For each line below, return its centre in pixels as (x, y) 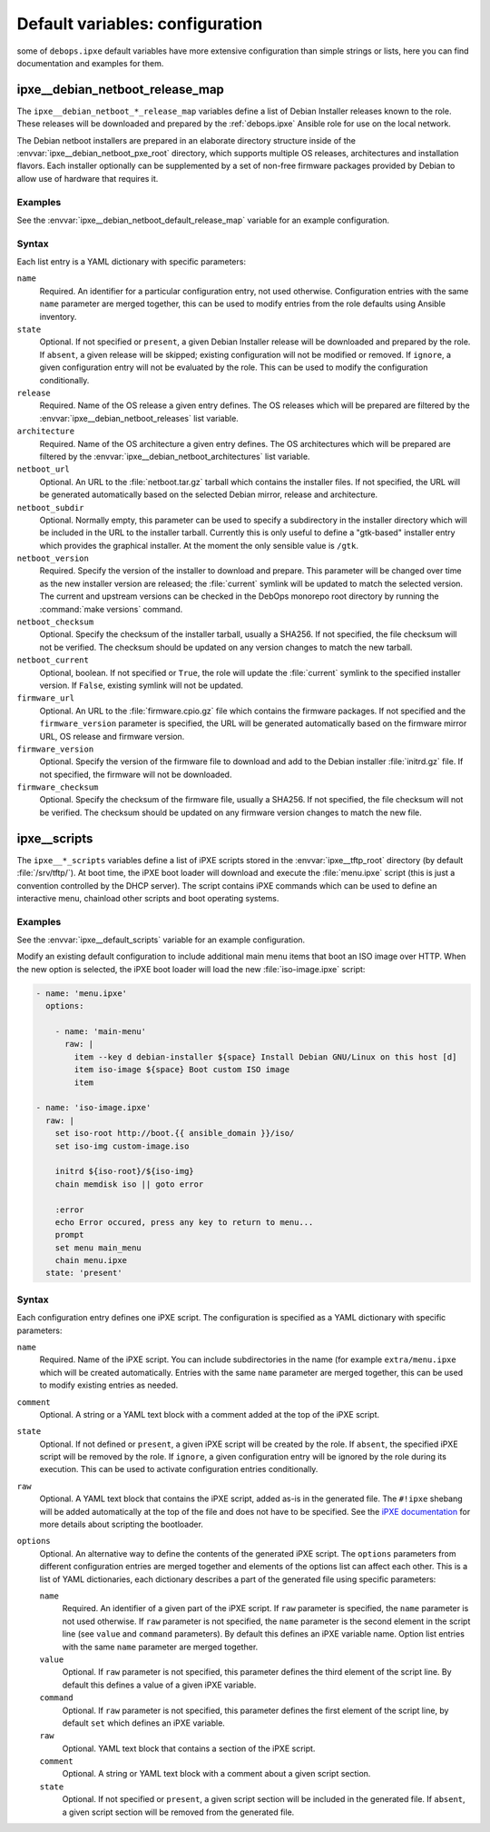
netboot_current (53, 660)
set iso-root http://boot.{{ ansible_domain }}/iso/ (175, 1133)
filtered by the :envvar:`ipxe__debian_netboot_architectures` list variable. (175, 456)
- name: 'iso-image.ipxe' (93, 1108)
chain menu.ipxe (91, 1260)
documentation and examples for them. (90, 63)
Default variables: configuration (140, 24)
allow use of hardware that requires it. (88, 178)
